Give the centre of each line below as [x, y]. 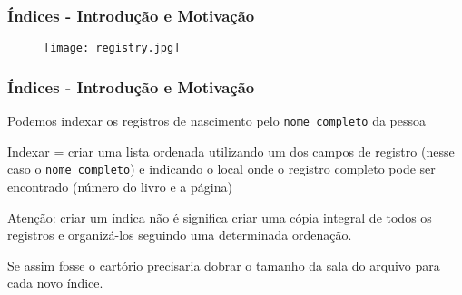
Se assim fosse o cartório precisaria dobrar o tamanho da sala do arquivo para [224, 265]
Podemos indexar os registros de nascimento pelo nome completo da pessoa [217, 121]
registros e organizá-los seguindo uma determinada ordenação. [180, 235]
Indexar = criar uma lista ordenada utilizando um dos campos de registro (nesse [231, 151]
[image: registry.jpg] [112, 48]
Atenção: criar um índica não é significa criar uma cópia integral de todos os [220, 217]
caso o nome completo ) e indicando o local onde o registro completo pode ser [221, 169]
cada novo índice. [55, 283]
